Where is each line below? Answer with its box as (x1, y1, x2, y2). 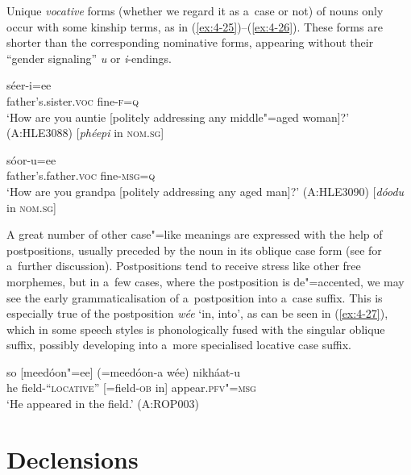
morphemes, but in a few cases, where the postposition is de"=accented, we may (6, 273, 405, 290)
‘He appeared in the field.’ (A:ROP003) (6, 395, 199, 412)
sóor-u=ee (6, 151, 56, 168)
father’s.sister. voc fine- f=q (6, 92, 139, 109)
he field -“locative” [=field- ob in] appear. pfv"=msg (6, 379, 256, 396)
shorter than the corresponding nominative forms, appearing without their (6, 34, 374, 51)
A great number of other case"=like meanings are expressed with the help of (6, 226, 383, 243)
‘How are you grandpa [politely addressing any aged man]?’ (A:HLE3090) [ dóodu (6, 182, 405, 199)
